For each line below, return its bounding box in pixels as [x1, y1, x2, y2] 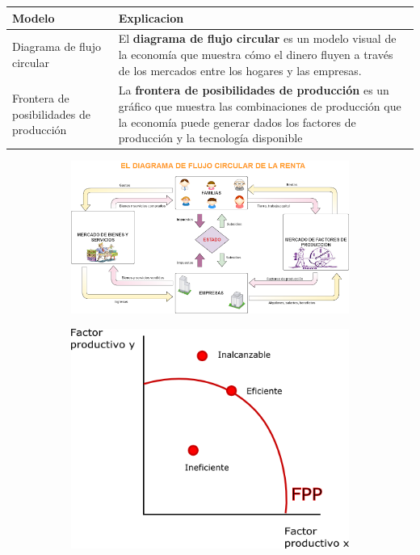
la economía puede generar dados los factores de [118, 113, 356, 130]
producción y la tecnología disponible [118, 129, 303, 146]
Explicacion [118, 9, 184, 26]
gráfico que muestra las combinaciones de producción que [118, 97, 401, 114]
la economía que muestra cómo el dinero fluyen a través [118, 45, 393, 62]
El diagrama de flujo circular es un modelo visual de [118, 30, 397, 47]
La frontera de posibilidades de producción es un [118, 82, 389, 99]
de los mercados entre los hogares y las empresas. [118, 61, 362, 78]
